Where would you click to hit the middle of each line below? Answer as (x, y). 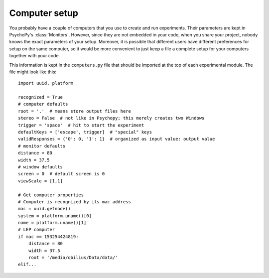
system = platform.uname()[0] (55, 216)
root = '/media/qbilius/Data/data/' (73, 258)
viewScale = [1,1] (41, 181)
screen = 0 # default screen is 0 (62, 174)
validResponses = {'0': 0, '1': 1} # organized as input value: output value (117, 139)
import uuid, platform (46, 83)
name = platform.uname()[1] (52, 223)
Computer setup (44, 13)
